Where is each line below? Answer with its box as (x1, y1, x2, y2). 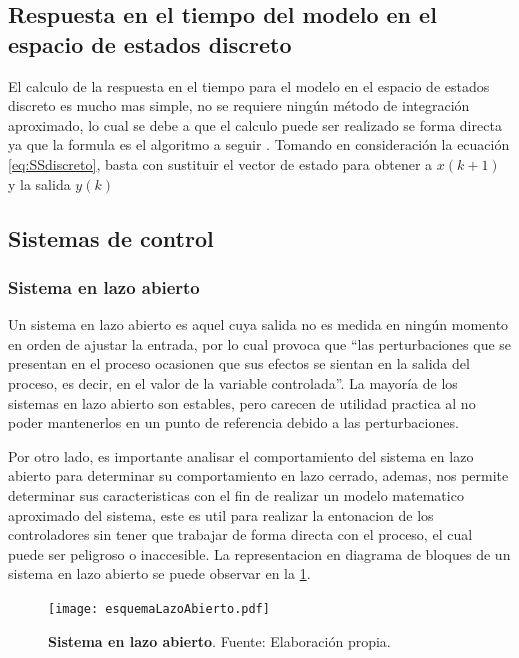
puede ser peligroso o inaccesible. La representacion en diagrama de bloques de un (8, 543, 511, 564)
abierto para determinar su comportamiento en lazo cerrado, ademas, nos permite (8, 465, 509, 486)
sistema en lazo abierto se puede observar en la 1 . (8, 563, 311, 584)
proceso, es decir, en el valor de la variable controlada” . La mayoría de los (8, 372, 458, 393)
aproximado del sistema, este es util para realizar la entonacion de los (8, 504, 434, 525)
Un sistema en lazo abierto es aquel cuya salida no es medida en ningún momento (8, 314, 509, 335)
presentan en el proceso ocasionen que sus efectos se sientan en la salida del (8, 353, 470, 374)
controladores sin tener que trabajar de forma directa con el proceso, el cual (8, 524, 473, 545)
